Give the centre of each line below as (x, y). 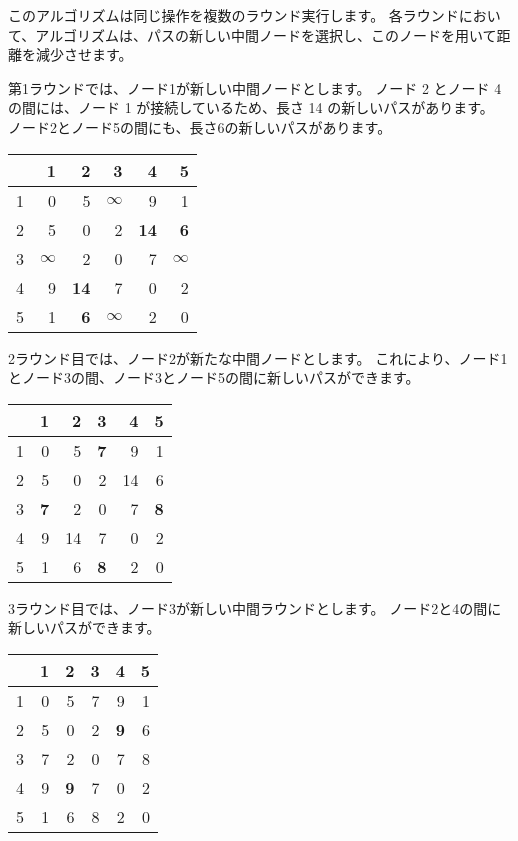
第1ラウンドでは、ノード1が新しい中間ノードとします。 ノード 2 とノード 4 (255, 87)
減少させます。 (84, 54)
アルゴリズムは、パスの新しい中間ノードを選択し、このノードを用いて (266, 34)
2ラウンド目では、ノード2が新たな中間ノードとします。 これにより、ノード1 (258, 357)
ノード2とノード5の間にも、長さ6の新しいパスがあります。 (200, 126)
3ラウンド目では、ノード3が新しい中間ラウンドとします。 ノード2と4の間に (255, 607)
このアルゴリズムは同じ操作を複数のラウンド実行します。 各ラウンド (233, 15)
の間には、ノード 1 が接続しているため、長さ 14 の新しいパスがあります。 (251, 107)
